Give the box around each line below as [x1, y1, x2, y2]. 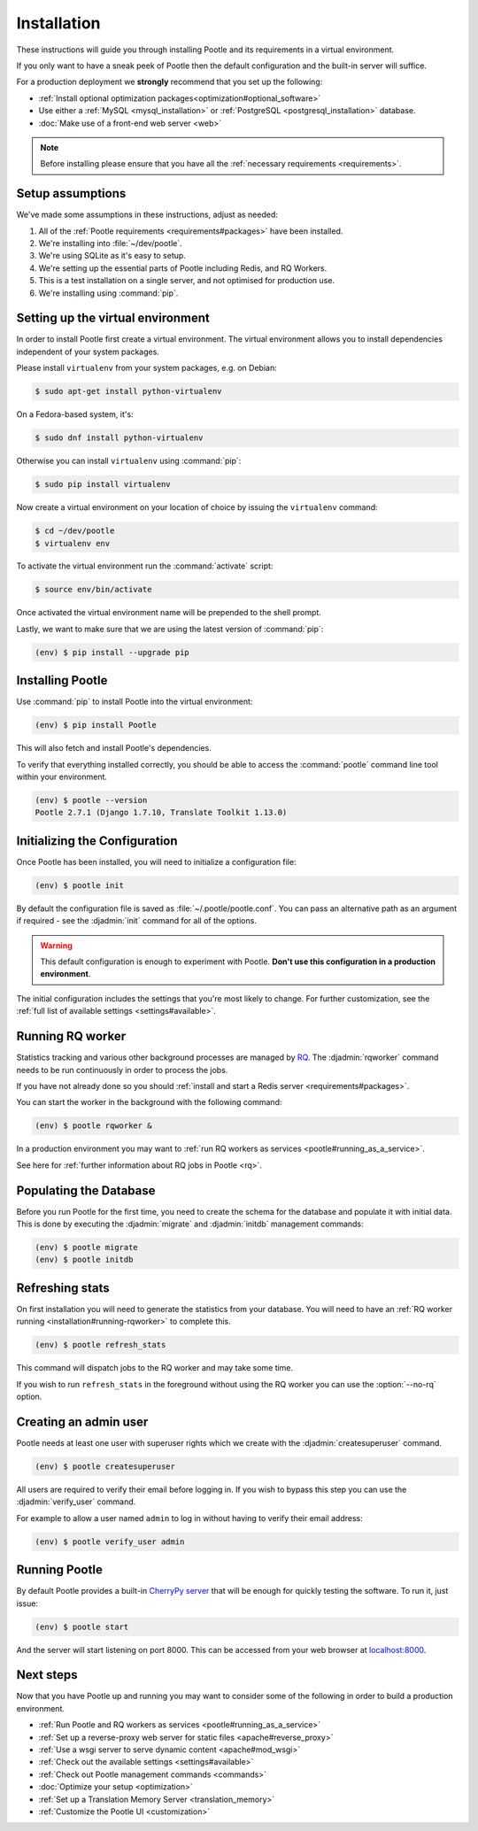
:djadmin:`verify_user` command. [16, 1496, 136, 1507]
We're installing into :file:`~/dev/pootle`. [38, 237, 182, 248]
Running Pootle [16, 1563, 104, 1578]
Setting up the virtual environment [16, 311, 210, 326]
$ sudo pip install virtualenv [35, 479, 172, 490]
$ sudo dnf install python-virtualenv [35, 433, 204, 443]
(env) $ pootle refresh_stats [35, 1340, 166, 1350]
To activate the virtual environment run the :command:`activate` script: [16, 560, 274, 571]
